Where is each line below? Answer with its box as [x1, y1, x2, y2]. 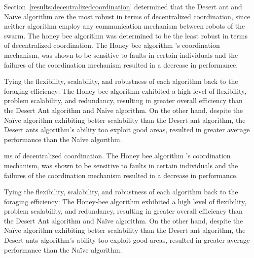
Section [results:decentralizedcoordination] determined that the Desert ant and [4, 1, 242, 11]
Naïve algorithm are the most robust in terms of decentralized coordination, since [4, 11, 251, 21]
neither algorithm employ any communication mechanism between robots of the [4, 21, 245, 31]
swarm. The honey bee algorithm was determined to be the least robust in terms [4, 30, 248, 40]
